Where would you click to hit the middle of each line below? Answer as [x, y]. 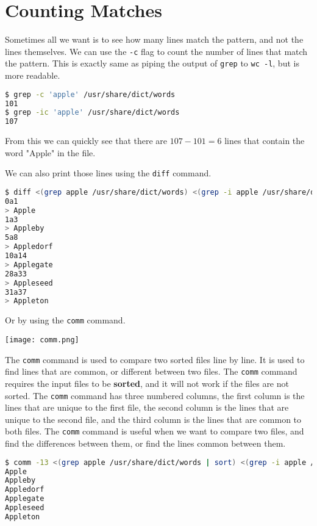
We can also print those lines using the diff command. [108, 173]
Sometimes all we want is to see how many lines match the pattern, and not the [154, 39]
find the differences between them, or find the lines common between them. [145, 443]
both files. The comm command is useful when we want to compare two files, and [155, 431]
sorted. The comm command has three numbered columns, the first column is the [155, 395]
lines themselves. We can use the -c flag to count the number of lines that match [156, 51]
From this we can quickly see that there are [86, 141]
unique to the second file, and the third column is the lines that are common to [153, 419]
